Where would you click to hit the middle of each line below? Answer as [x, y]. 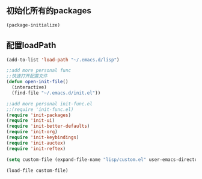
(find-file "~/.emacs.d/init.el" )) [56, 93]
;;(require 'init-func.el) [40, 109]
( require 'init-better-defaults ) [48, 126]
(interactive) [29, 87]
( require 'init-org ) [32, 132]
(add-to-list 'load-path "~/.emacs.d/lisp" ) [63, 60]
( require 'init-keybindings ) [43, 137]
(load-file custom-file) [37, 171]
